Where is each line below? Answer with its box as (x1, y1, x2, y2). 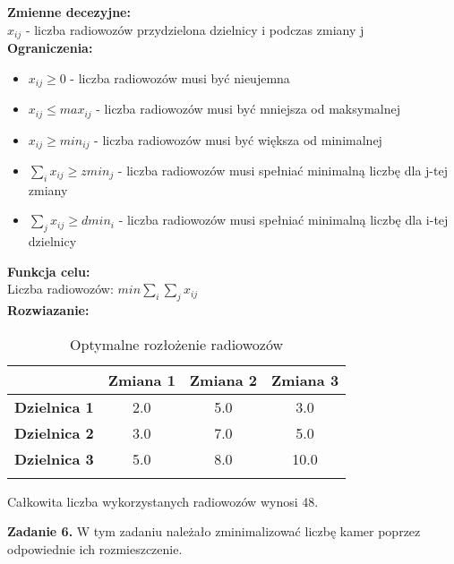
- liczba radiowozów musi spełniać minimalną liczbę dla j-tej (117, 161, 448, 179)
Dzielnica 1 (14, 396, 94, 417)
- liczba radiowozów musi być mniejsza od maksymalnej (96, 99, 401, 118)
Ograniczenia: (7, 38, 93, 57)
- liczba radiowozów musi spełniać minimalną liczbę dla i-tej (118, 210, 449, 229)
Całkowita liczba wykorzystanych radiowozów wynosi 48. (7, 491, 319, 510)
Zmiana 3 (270, 369, 339, 390)
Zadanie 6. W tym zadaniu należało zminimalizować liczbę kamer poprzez (7, 522, 421, 541)
